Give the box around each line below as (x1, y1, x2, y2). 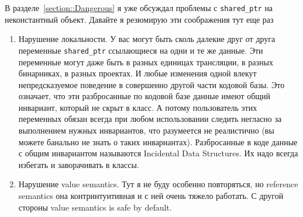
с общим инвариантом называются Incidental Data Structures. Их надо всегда (18, 147, 298, 159)
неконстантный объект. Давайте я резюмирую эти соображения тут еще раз (5, 13, 274, 25)
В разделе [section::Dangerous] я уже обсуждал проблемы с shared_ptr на (5, 2, 273, 13)
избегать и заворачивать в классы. (18, 158, 139, 170)
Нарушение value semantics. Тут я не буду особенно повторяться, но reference (18, 178, 298, 190)
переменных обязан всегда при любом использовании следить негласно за (18, 113, 282, 125)
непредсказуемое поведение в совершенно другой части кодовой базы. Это (18, 78, 285, 90)
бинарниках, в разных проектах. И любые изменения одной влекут (18, 67, 257, 79)
